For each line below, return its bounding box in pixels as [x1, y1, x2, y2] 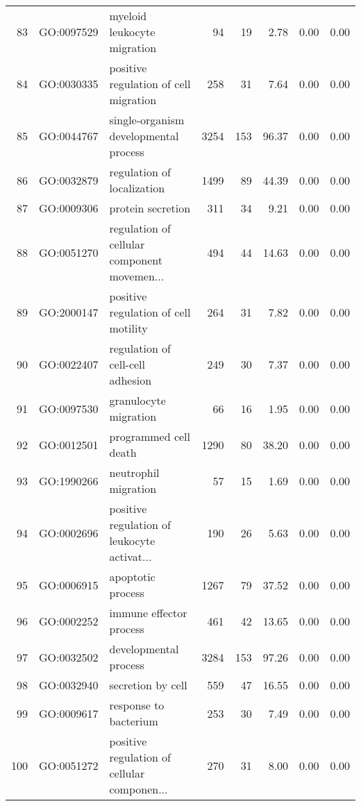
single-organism [109, 112, 185, 128]
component [109, 252, 162, 268]
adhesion [109, 372, 152, 388]
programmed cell [109, 428, 191, 444]
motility [109, 320, 148, 336]
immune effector [109, 605, 187, 621]
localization [109, 180, 165, 196]
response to [109, 697, 165, 713]
